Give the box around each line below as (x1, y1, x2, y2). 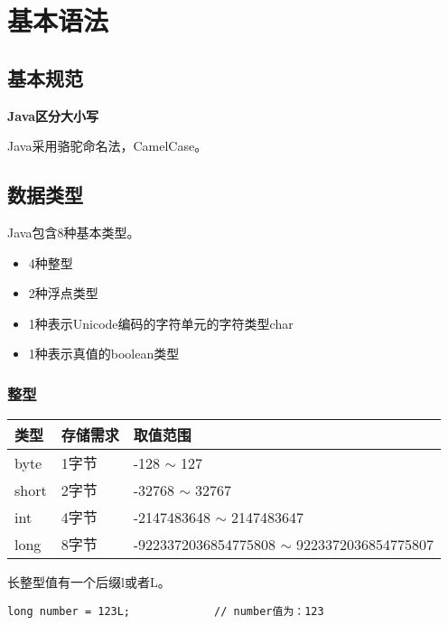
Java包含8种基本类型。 (7, 222, 140, 241)
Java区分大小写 (7, 106, 99, 125)
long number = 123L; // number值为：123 (7, 604, 324, 618)
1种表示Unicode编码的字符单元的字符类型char (28, 313, 294, 332)
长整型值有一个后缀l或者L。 (7, 573, 171, 592)
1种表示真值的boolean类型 (28, 344, 180, 363)
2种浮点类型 (28, 284, 98, 303)
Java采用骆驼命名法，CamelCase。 (7, 136, 208, 155)
